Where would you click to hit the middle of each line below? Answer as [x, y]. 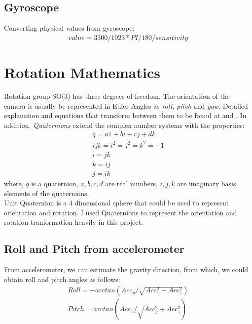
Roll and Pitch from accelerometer [94, 249]
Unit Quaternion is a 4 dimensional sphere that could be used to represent [116, 203]
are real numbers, [131, 183]
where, [14, 183]
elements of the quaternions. [47, 193]
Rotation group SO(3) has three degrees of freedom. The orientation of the [117, 96]
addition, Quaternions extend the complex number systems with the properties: [124, 125]
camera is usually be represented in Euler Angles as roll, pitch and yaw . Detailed [126, 105]
